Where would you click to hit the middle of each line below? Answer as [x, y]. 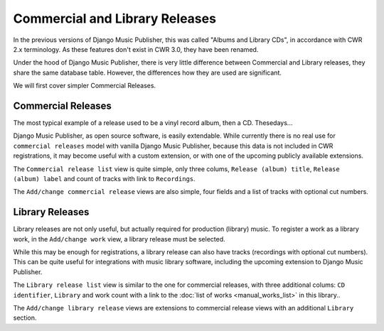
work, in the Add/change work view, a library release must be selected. [119, 239]
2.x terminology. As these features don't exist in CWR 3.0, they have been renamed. [136, 49]
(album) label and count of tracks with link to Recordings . [104, 178]
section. [25, 318]
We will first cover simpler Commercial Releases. [85, 86]
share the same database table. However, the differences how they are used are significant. [148, 72]
